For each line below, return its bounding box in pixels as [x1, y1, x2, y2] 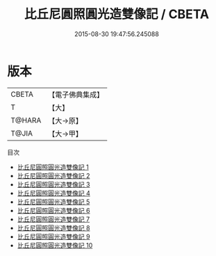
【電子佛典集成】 [48, 90, 104, 99]
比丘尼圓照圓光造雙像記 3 [17, 180, 90, 189]
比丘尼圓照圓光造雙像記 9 [17, 232, 90, 241]
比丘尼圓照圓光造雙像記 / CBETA [24, 6, 210, 22]
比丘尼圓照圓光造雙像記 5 [17, 198, 90, 206]
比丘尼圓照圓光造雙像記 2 [17, 171, 90, 179]
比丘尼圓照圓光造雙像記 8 [17, 223, 90, 232]
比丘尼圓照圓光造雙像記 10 [17, 241, 93, 249]
